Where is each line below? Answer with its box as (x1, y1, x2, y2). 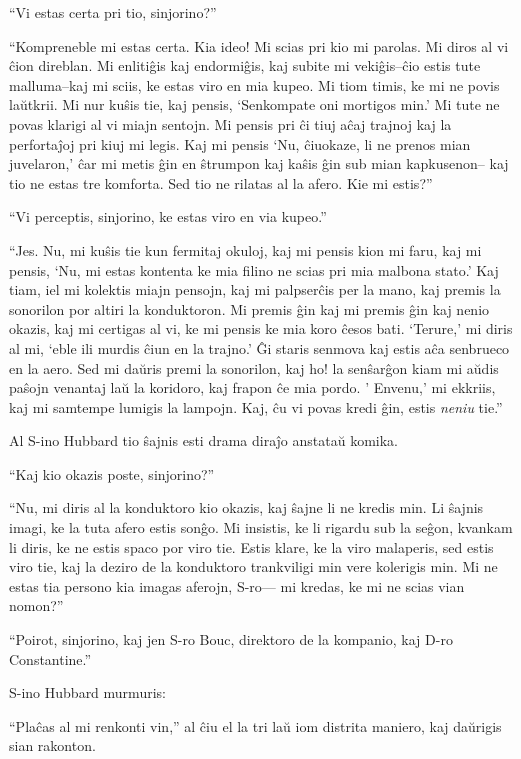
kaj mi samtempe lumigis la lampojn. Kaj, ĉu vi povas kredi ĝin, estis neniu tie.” (9, 396, 503, 417)
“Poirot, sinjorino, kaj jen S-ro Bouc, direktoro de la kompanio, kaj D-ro (9, 629, 453, 650)
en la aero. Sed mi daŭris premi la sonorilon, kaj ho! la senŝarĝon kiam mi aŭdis (9, 357, 499, 378)
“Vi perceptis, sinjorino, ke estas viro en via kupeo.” (9, 206, 327, 227)
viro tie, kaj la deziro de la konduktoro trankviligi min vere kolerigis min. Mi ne (9, 556, 498, 577)
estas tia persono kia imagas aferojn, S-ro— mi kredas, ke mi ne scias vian (9, 575, 465, 596)
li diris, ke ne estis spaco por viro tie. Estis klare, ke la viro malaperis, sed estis (9, 536, 494, 557)
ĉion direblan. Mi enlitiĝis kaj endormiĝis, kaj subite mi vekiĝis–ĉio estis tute (9, 55, 481, 76)
